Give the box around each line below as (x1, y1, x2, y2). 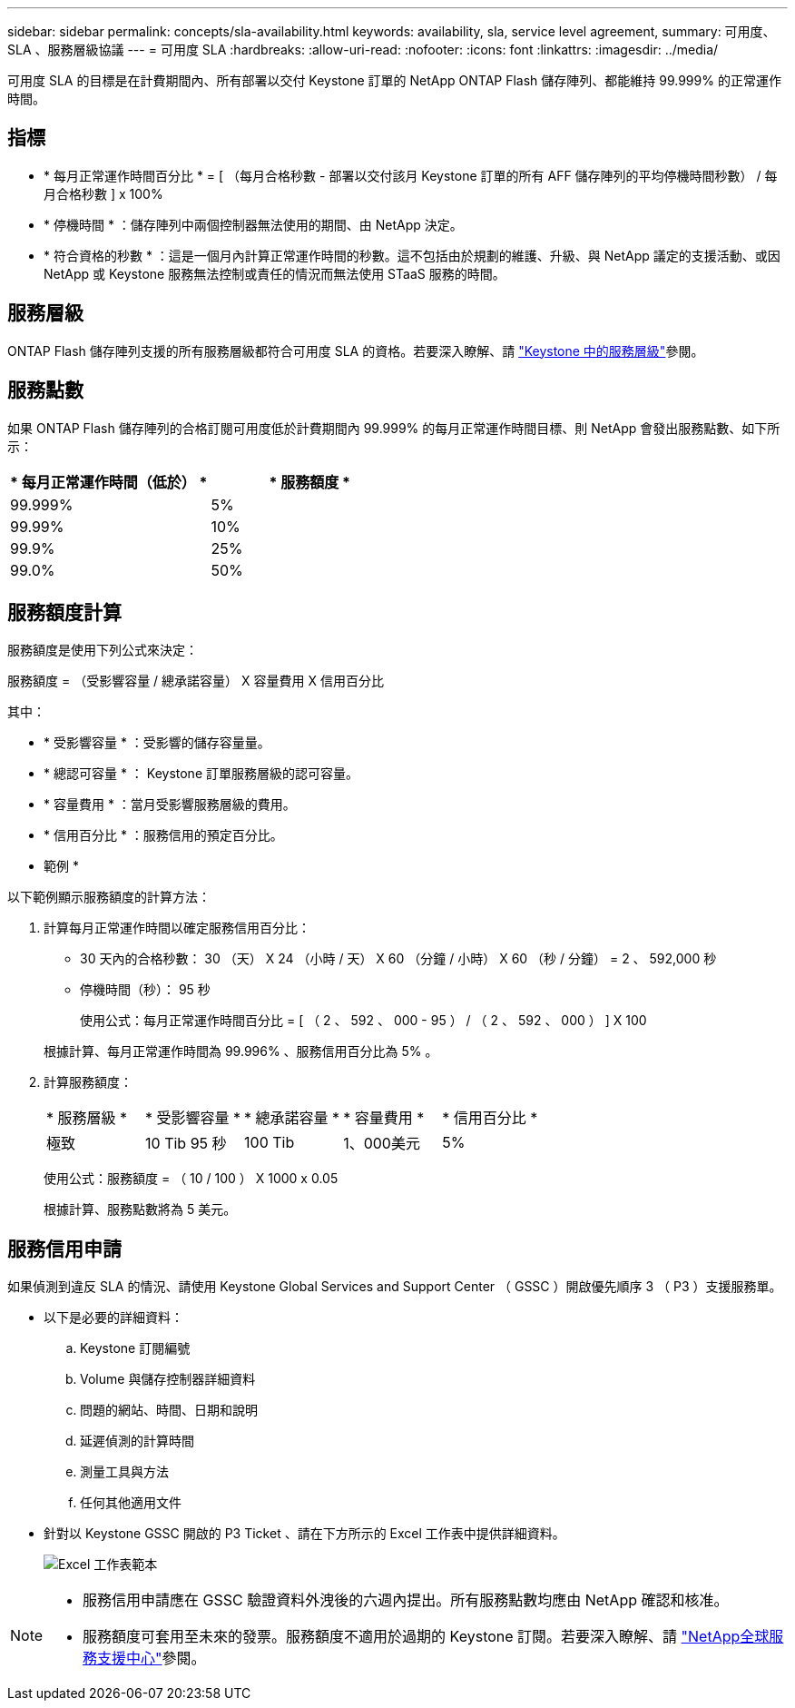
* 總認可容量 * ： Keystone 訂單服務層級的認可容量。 (44, 765, 358, 782)
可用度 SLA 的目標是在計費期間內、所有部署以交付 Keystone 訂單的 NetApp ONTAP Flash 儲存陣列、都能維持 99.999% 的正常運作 (7, 73, 781, 88)
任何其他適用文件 (80, 1495, 182, 1511)
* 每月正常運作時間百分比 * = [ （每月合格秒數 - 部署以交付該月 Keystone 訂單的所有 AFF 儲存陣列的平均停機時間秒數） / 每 (44, 167, 778, 183)
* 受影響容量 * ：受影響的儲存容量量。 (44, 735, 270, 751)
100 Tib (244, 1133, 295, 1152)
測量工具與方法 (80, 1464, 169, 1480)
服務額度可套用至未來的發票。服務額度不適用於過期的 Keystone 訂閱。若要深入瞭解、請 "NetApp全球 (83, 1627, 770, 1646)
